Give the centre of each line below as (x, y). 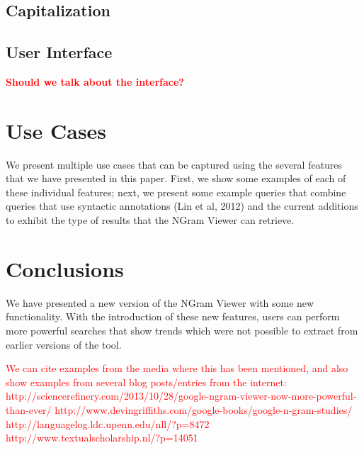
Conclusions (65, 268)
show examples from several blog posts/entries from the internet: (146, 382)
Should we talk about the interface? (95, 81)
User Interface (59, 52)
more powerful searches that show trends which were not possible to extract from (182, 330)
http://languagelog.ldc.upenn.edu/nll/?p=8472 (108, 423)
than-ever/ (29, 409)
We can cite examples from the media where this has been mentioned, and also (177, 368)
